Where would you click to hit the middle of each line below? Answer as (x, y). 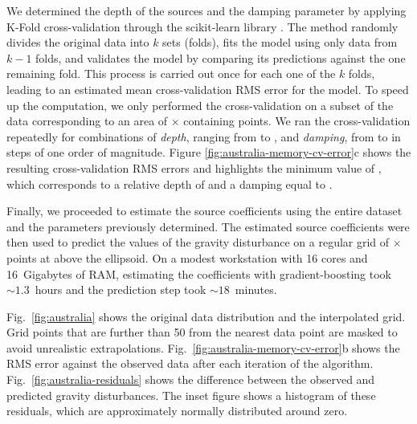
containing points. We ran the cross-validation (297, 121)
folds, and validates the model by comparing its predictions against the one (221, 57)
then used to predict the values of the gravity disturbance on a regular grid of (198, 242)
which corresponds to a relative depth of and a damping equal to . (170, 183)
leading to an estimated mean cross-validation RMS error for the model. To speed (208, 89)
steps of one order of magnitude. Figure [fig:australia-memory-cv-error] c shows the (209, 152)
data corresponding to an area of (87, 121)
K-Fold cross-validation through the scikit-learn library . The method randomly (202, 26)
